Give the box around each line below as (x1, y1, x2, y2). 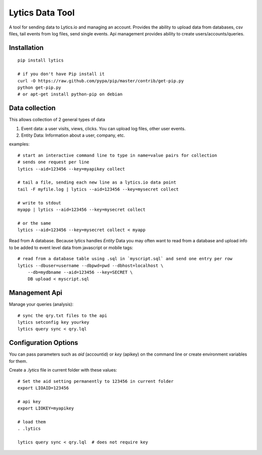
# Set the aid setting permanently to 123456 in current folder (17, 378, 174, 384)
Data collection (9, 104, 56, 112)
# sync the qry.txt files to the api (17, 313, 108, 318)
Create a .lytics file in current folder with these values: (9, 367, 117, 373)
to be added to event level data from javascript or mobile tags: (9, 245, 133, 251)
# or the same (17, 220, 51, 226)
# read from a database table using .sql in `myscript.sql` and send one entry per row (17, 256, 233, 262)
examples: (9, 141, 30, 147)
